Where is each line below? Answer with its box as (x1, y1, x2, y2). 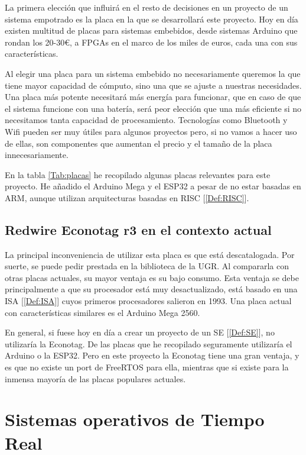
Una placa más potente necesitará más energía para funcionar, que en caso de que (5, 91, 301, 103)
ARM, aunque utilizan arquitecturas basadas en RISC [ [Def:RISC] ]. (5, 191, 249, 204)
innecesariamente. (5, 149, 69, 161)
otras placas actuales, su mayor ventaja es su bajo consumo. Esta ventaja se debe (5, 271, 299, 283)
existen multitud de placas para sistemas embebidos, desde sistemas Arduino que (5, 24, 298, 37)
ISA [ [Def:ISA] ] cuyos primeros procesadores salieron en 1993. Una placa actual (5, 295, 292, 307)
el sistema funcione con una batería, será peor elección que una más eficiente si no (5, 102, 302, 114)
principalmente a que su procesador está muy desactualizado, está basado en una (5, 283, 298, 295)
